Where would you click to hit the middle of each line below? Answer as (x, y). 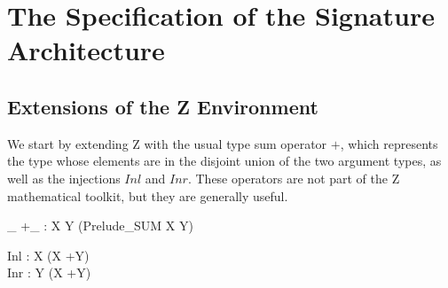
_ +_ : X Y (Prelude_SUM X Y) (100, 226)
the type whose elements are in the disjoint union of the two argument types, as (224, 161)
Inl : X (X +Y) (48, 255)
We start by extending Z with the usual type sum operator (167, 143)
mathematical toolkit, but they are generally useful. (148, 195)
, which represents (389, 143)
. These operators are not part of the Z (294, 178)
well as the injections (64, 178)
